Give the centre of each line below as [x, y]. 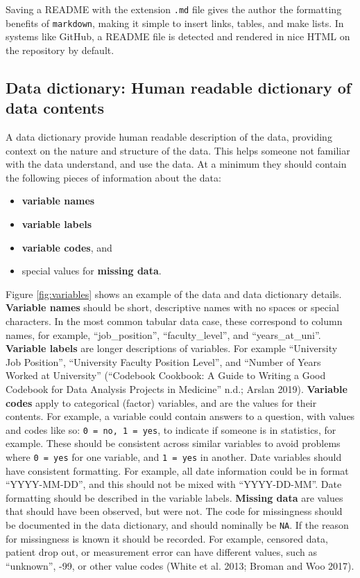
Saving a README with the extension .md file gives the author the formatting [174, 9]
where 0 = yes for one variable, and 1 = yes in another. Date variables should [174, 457]
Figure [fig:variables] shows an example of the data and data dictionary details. [174, 294]
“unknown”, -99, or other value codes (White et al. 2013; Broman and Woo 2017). [180, 565]
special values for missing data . [92, 271]
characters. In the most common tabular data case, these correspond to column [174, 321]
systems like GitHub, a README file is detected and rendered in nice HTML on [178, 36]
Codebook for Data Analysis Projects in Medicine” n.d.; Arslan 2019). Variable [177, 389]
